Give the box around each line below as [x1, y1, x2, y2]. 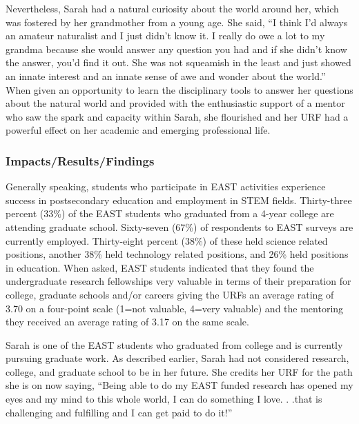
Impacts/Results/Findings [6, 152, 155, 169]
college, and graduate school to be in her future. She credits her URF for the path [6, 364, 353, 378]
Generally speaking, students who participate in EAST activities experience [6, 179, 326, 194]
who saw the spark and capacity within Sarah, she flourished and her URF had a [6, 109, 349, 123]
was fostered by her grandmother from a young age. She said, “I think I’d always [6, 14, 348, 29]
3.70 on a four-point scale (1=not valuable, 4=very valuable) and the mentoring [6, 301, 344, 315]
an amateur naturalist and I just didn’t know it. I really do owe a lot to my [6, 28, 325, 43]
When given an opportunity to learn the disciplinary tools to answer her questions [6, 82, 353, 97]
